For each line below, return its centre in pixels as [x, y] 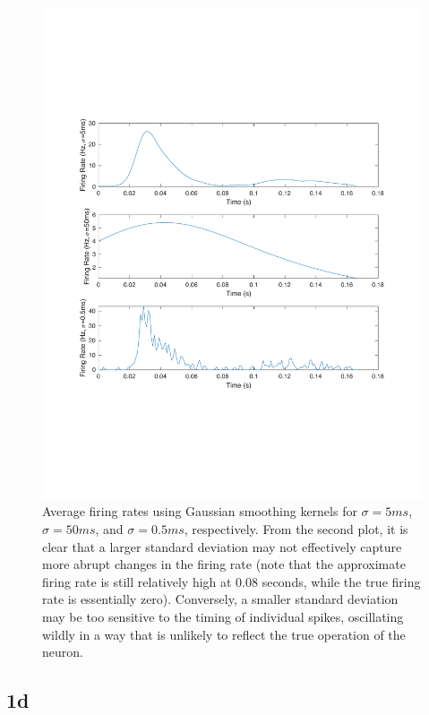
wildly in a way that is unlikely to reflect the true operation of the [224, 634]
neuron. [63, 652]
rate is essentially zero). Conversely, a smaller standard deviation [220, 599]
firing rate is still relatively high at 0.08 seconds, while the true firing [232, 581]
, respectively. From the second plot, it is [296, 529]
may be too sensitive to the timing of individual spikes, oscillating [223, 617]
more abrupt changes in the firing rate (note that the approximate [224, 564]
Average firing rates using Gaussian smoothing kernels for [200, 511]
